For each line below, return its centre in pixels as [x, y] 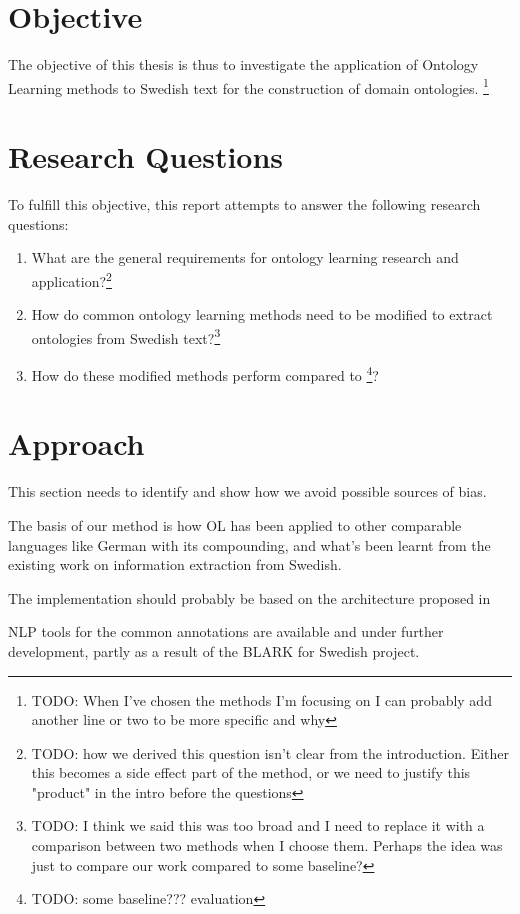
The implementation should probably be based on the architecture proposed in [249, 597]
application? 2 [71, 279]
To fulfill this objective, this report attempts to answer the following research [244, 204]
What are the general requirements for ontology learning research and [245, 257]
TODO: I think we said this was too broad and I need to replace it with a [258, 825]
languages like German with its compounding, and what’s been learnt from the [249, 544]
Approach [76, 443]
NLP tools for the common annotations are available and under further [226, 631]
